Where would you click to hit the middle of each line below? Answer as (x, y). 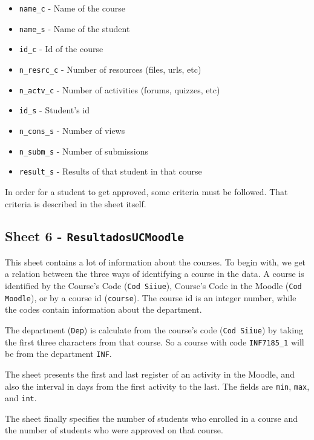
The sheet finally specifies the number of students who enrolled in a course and (151, 418)
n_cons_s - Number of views (72, 130)
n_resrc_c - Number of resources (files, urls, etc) (110, 69)
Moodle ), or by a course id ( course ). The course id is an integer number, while (151, 297)
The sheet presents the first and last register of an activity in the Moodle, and (150, 374)
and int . (21, 398)
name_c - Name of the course (72, 8)
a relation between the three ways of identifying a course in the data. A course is (155, 274)
